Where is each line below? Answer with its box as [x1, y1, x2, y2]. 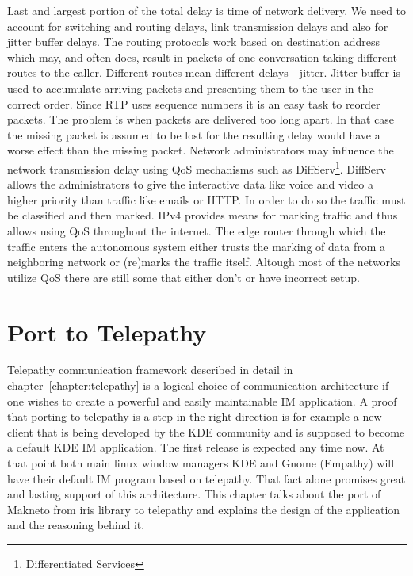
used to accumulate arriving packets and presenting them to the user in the [7, 79, 373, 96]
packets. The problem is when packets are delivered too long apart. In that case [7, 111, 395, 128]
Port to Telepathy [7, 315, 207, 348]
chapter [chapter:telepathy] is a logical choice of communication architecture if [7, 377, 389, 394]
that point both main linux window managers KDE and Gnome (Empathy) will [7, 455, 395, 471]
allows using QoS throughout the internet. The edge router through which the [7, 222, 386, 238]
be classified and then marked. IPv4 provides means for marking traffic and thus [7, 207, 398, 223]
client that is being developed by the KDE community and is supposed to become [7, 423, 405, 440]
